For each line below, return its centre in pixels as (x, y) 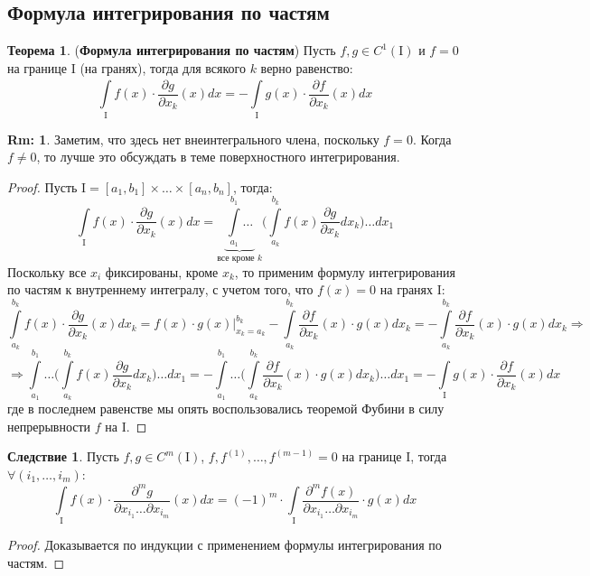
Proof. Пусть (42, 186)
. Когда (432, 139)
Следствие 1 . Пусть (63, 456)
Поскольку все (47, 271)
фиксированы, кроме (162, 271)
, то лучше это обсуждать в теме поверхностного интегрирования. (218, 157)
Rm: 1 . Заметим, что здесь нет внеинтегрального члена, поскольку (193, 139)
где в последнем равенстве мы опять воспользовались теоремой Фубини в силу (226, 408)
